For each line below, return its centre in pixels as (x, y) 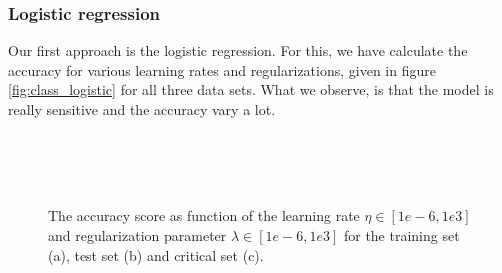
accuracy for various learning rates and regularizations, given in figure (222, 69)
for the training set (401, 234)
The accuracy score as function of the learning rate (204, 215)
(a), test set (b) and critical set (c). (156, 254)
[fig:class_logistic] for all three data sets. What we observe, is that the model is (251, 89)
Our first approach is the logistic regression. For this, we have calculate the (238, 50)
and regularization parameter (137, 234)
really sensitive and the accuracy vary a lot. (142, 109)
